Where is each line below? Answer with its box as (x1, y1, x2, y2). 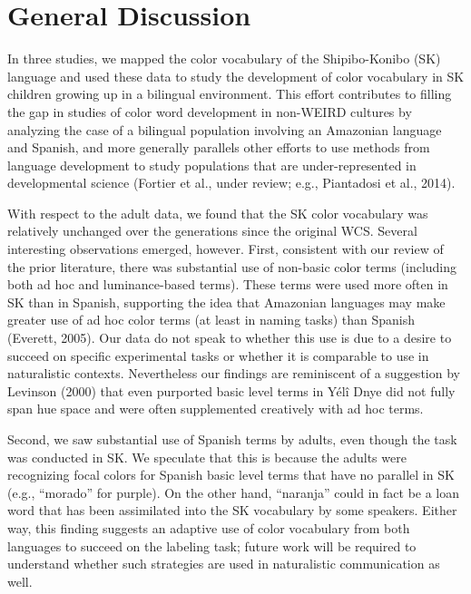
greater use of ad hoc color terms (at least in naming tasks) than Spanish (7, 310, 415, 329)
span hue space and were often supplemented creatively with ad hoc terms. (7, 399, 424, 418)
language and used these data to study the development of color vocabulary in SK (7, 66, 465, 85)
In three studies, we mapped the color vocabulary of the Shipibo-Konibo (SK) (7, 49, 441, 68)
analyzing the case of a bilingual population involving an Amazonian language (7, 120, 442, 139)
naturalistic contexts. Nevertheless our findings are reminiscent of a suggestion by (7, 364, 460, 383)
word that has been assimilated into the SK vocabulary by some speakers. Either (7, 501, 457, 520)
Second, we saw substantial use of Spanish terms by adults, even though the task (7, 430, 457, 448)
